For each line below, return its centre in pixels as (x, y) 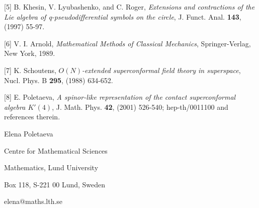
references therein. (32, 117)
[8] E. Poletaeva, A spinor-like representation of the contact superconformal (120, 97)
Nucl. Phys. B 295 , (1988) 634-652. (59, 80)
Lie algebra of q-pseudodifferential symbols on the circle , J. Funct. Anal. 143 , (123, 16)
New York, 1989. (30, 53)
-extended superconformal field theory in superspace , (161, 70)
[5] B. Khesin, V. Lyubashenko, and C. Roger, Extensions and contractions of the (129, 7)
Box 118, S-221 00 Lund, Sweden (55, 184)
